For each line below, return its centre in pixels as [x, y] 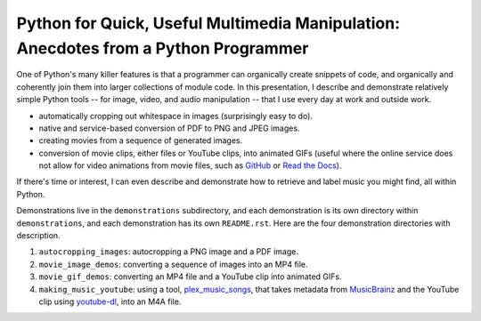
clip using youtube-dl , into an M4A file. [110, 301]
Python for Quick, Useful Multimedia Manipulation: [208, 23]
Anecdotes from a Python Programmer [163, 48]
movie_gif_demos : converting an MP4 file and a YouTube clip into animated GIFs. [190, 277]
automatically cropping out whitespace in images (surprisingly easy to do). [176, 116]
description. [39, 236]
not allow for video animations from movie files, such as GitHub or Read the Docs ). [190, 165]
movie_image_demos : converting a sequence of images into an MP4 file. [173, 264]
